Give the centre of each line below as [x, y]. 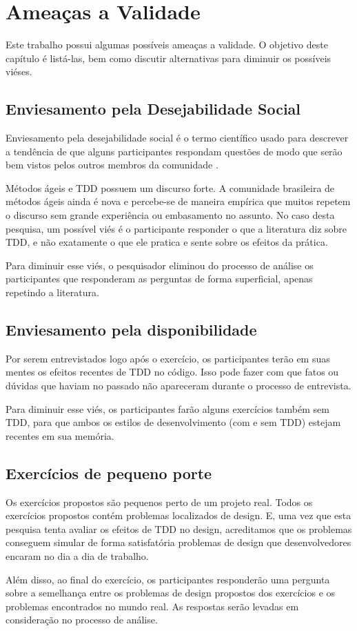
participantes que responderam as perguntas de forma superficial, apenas [159, 279]
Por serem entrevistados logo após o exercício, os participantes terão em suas [168, 358]
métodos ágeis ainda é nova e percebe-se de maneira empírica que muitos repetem [178, 201]
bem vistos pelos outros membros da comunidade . [112, 165]
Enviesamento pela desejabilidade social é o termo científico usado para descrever [177, 138]
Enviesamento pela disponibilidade [131, 330]
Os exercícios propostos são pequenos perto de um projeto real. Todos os [159, 502]
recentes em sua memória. [60, 435]
